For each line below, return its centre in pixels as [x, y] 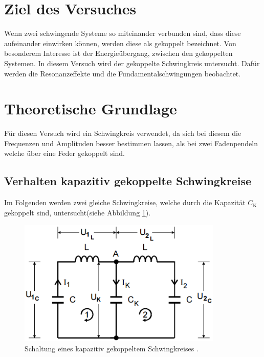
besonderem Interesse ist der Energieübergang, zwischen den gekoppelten [118, 53]
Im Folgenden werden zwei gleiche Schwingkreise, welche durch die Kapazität [125, 202]
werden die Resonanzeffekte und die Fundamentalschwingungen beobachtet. [123, 73]
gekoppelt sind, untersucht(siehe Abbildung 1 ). [78, 212]
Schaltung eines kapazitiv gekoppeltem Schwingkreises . [112, 348]
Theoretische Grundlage [91, 108]
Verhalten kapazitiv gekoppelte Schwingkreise [128, 181]
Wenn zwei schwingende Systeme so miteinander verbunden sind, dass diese [123, 33]
